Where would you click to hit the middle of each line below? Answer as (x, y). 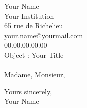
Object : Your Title (34, 55)
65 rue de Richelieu (34, 26)
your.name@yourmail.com (44, 35)
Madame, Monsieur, (35, 75)
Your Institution (29, 16)
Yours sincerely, (28, 91)
